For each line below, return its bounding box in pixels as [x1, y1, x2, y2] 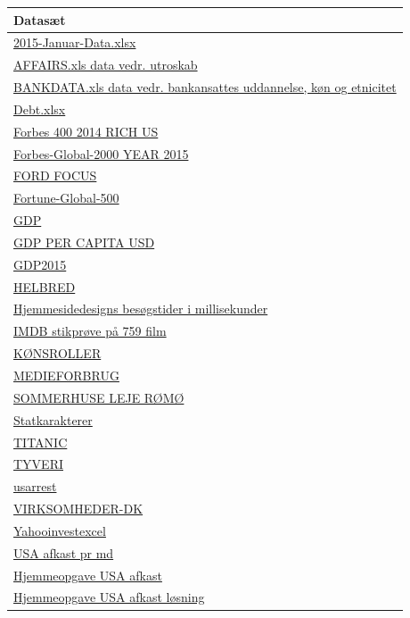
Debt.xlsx [13, 99, 66, 118]
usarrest [13, 477, 57, 496]
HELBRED [13, 277, 76, 296]
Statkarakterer [13, 410, 93, 429]
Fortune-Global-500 [13, 188, 119, 207]
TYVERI [13, 455, 63, 473]
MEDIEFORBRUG [13, 366, 119, 384]
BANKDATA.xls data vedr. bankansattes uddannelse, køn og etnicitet [13, 78, 397, 96]
